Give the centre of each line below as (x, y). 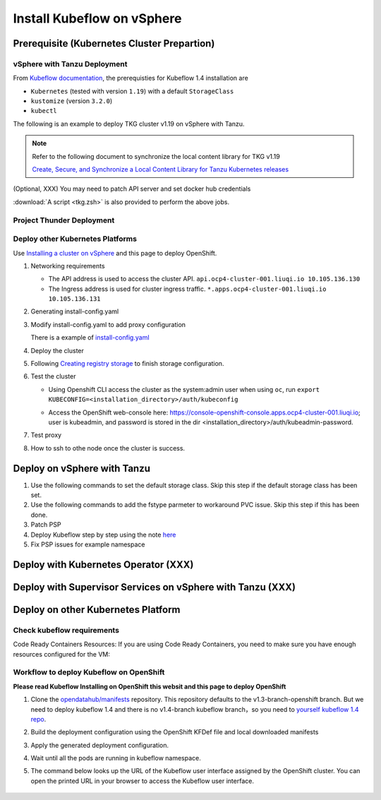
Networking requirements (68, 265)
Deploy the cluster (58, 350)
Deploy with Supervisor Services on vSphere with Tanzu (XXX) (155, 587)
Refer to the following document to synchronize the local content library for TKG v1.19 (156, 156)
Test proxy (46, 435)
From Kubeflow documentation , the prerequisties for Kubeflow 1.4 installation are (131, 78)
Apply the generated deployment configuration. (100, 745)
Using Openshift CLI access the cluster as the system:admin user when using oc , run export (184, 389)
